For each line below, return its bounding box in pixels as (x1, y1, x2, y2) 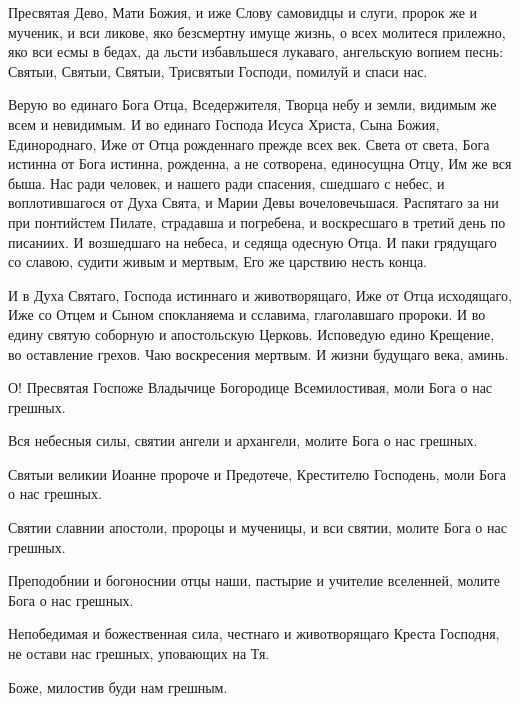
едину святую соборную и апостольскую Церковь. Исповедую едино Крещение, (8, 323, 495, 344)
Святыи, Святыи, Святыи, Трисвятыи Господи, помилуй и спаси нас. (8, 60, 428, 81)
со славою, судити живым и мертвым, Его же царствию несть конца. (8, 251, 427, 272)
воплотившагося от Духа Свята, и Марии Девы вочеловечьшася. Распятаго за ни (8, 192, 499, 213)
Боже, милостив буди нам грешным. (8, 676, 228, 697)
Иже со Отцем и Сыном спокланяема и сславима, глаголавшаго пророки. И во (8, 304, 486, 325)
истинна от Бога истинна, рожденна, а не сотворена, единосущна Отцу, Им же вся (8, 153, 512, 174)
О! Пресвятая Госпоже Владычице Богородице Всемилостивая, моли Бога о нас (8, 377, 493, 398)
